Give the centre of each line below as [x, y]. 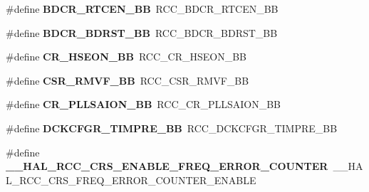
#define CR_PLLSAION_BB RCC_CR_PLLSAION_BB [143, 104]
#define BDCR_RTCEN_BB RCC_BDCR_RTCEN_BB [142, 9]
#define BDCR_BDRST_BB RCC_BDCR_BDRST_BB [142, 32]
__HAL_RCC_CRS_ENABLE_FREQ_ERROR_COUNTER [167, 166]
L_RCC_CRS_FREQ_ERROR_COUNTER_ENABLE [131, 180]
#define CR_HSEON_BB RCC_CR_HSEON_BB [126, 57]
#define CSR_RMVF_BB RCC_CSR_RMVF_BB [128, 80]
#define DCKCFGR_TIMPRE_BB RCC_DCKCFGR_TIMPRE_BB [172, 128]
